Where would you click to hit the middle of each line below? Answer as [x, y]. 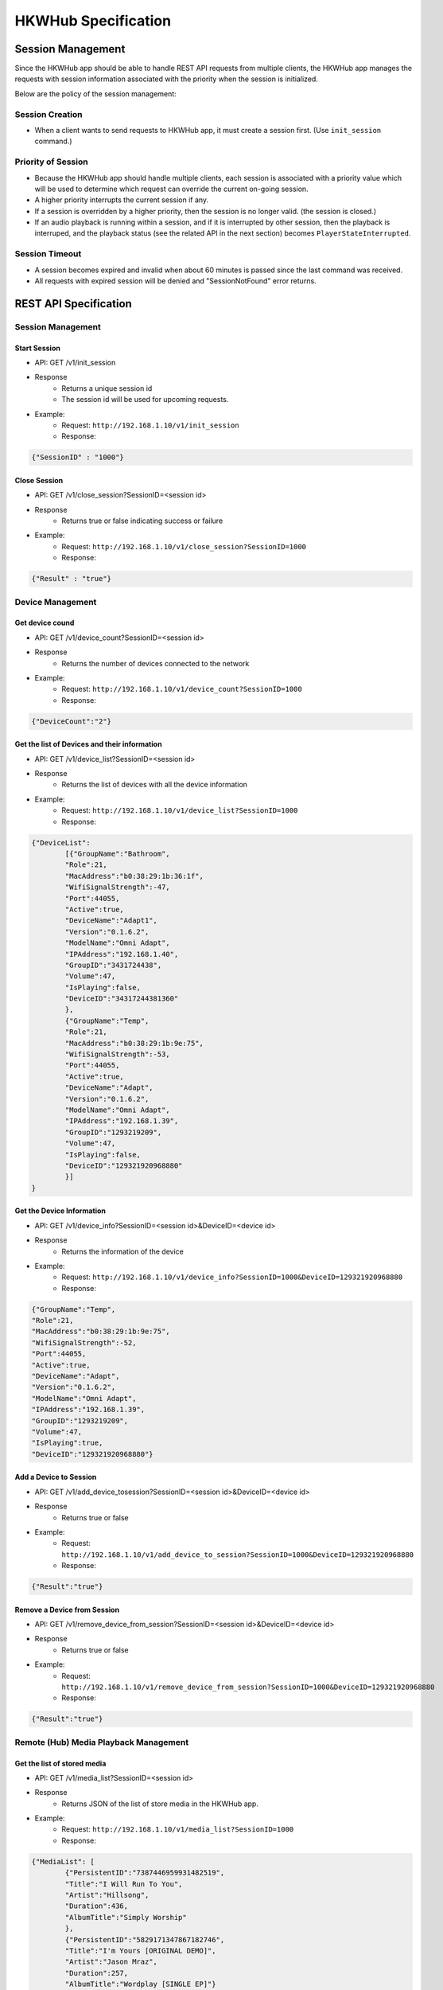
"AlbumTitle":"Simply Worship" [126, 1917]
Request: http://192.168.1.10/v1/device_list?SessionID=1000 [180, 810]
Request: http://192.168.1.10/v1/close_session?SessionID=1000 [184, 546]
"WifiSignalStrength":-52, [84, 1342]
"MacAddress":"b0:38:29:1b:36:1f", [134, 876]
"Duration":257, [97, 1973]
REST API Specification [74, 304]
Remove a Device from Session [67, 1610]
